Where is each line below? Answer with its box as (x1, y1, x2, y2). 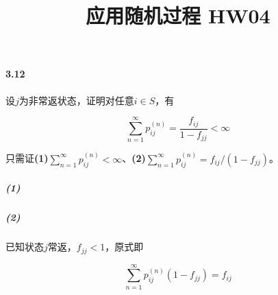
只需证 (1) (5, 151, 49, 165)
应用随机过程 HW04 (86, 1, 270, 29)
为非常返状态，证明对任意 (18, 93, 134, 107)
